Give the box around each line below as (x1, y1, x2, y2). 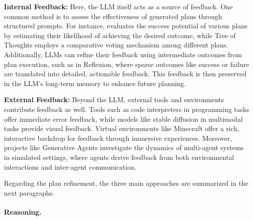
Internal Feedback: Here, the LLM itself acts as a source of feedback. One (4, 1, 233, 11)
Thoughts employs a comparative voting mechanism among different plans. (4, 40, 229, 50)
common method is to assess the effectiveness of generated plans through (4, 11, 222, 21)
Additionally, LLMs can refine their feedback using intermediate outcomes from (4, 49, 242, 59)
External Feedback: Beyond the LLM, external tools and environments (4, 94, 224, 105)
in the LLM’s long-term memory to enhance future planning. (4, 78, 186, 88)
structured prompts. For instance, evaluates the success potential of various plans (4, 21, 248, 31)
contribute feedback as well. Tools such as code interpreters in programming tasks (4, 104, 250, 114)
